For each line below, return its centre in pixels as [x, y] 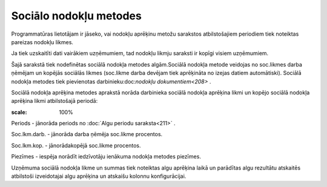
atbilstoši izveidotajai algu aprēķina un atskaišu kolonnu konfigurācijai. [99, 176]
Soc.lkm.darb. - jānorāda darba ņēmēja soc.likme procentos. [87, 134]
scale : [19, 112]
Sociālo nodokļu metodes [76, 16]
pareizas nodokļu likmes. [42, 42]
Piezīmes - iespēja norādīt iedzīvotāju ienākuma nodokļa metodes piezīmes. [106, 157]
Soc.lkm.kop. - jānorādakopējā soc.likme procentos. [76, 145]
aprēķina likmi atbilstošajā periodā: [54, 101]
